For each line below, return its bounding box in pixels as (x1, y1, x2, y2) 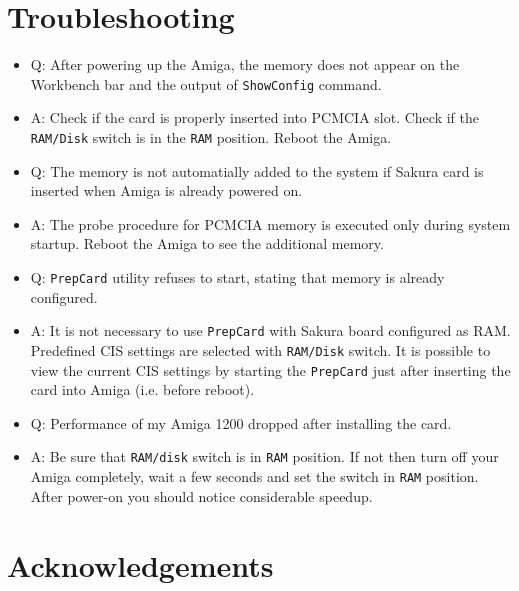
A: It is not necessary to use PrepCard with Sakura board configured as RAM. (30, 320, 511, 341)
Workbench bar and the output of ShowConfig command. (30, 73, 382, 94)
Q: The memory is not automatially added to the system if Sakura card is (30, 160, 484, 181)
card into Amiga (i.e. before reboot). (30, 379, 255, 400)
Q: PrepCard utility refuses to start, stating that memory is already (30, 267, 445, 287)
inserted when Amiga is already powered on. (30, 180, 303, 201)
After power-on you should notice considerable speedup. (30, 485, 373, 506)
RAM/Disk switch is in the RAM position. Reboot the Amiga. (30, 126, 392, 147)
